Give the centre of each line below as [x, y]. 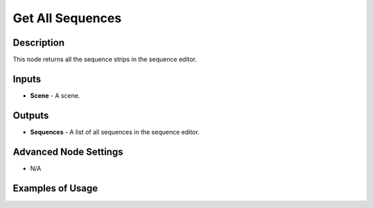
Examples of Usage [55, 188]
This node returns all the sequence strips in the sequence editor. [105, 60]
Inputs [27, 79]
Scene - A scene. [55, 95]
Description [39, 43]
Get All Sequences [67, 18]
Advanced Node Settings [68, 151]
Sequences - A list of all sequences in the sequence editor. [115, 132]
